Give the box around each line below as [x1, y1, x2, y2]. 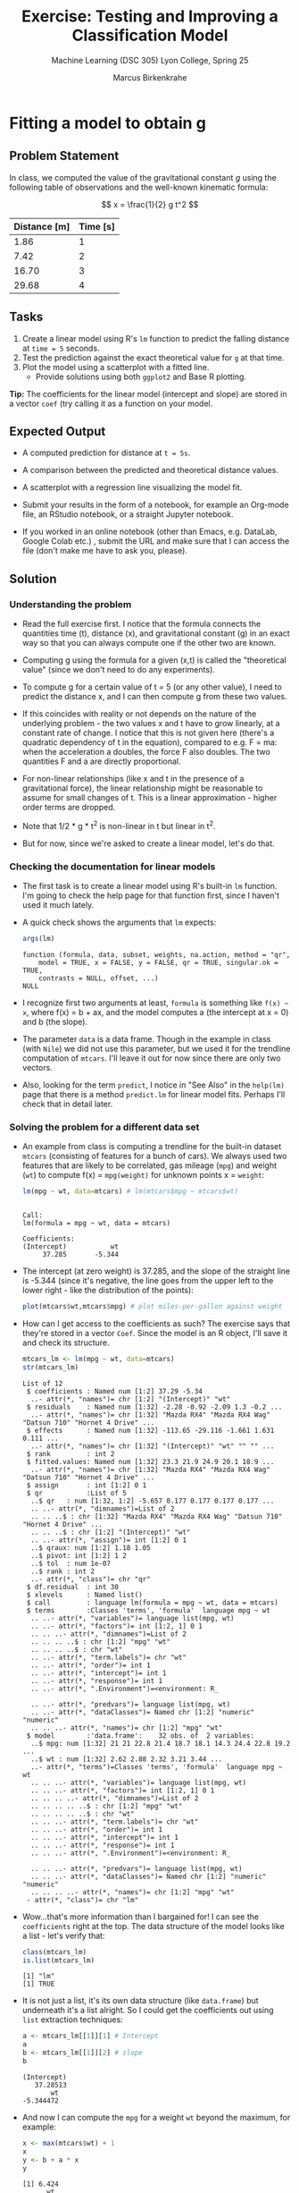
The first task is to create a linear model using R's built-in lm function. [21, 881, 278, 892]
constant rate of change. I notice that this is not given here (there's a [21, 727, 275, 739]
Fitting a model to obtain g [9, 113, 207, 133]
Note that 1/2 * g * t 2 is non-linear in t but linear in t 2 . [21, 819, 216, 831]
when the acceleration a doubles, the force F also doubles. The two [21, 747, 270, 758]
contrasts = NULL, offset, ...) [38, 973, 159, 983]
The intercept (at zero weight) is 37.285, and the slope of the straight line [21, 1266, 291, 1276]
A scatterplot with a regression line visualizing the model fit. [21, 482, 243, 493]
